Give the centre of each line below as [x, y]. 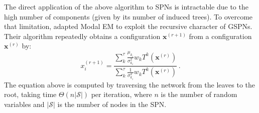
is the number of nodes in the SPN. [112, 104]
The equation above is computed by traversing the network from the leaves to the [130, 84]
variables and [24, 104]
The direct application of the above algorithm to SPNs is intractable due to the [126, 6]
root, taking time [30, 94]
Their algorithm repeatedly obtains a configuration [82, 36]
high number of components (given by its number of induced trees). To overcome [128, 16]
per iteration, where [121, 94]
